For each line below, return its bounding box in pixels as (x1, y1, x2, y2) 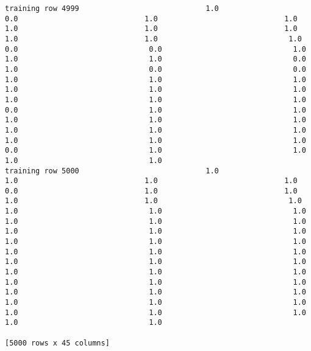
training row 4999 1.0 (5, 4, 219, 13)
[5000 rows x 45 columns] (5, 338, 110, 347)
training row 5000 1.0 (5, 166, 219, 175)
